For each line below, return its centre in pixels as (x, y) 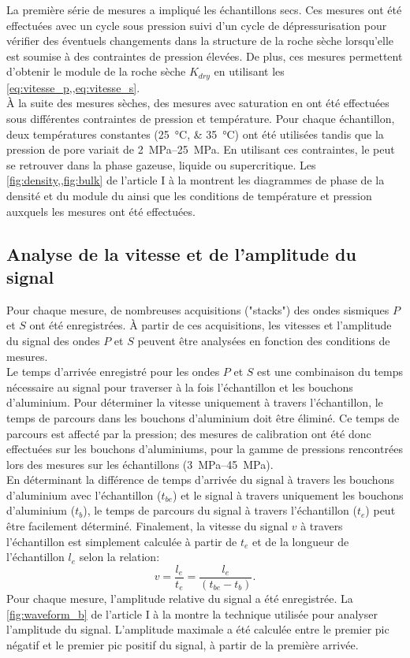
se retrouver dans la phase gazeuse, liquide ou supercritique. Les (161, 164)
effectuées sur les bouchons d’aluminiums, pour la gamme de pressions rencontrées (205, 449)
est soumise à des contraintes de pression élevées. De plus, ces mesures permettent (205, 56)
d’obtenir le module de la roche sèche (96, 71)
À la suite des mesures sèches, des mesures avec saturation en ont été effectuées (198, 103)
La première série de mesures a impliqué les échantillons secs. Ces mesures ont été (204, 9)
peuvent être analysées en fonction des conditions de (264, 340)
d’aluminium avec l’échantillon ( (84, 494)
